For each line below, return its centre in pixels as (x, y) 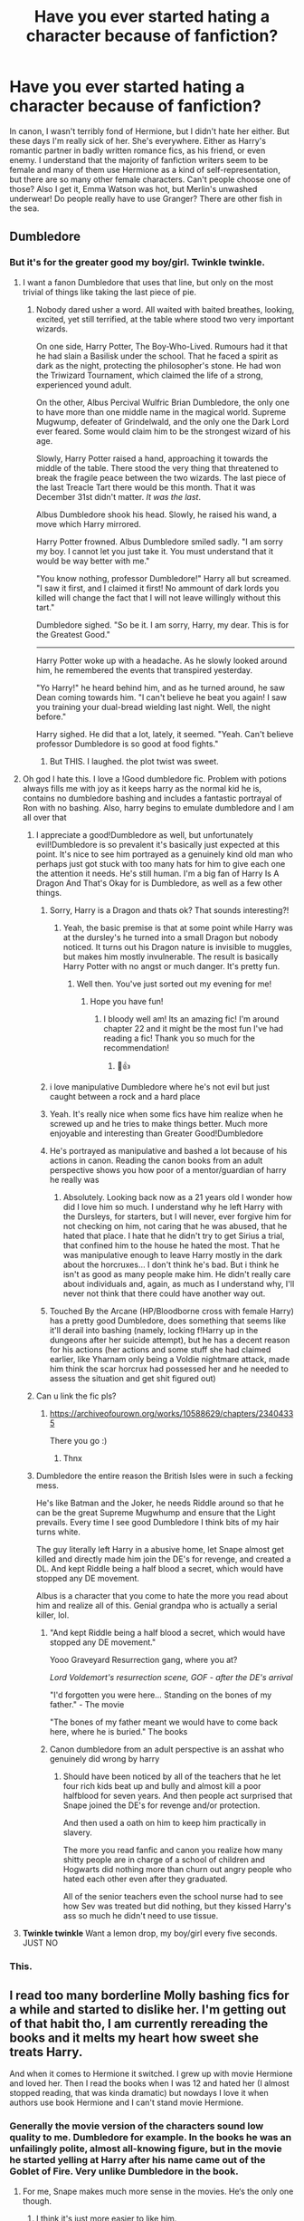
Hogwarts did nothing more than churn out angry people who (177, 1869)
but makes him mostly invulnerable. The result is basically (171, 957)
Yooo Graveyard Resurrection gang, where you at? (143, 1659)
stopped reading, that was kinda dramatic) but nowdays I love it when (139, 2093)
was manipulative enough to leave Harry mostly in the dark (173, 1255)
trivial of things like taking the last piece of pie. (109, 292)
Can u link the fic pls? (76, 1396)
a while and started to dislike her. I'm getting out (148, 2009)
